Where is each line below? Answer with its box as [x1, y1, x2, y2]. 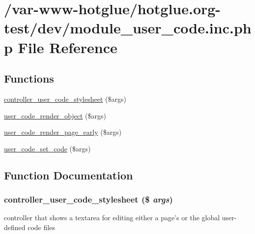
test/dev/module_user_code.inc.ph [4, 18, 252, 38]
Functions [4, 71, 54, 86]
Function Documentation [4, 167, 133, 182]
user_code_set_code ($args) [4, 143, 91, 153]
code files [28, 222, 55, 232]
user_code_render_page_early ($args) [4, 127, 122, 137]
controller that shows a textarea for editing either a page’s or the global [4, 212, 220, 223]
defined [4, 222, 26, 232]
